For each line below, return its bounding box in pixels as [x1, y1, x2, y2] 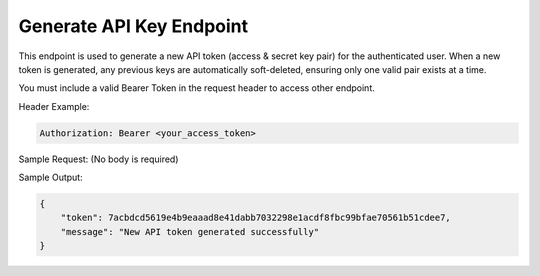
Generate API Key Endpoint [18, 15, 249, 37]
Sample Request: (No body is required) [18, 153, 179, 165]
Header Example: [18, 100, 90, 112]
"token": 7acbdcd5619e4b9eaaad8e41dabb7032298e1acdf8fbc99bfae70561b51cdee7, [60, 212, 452, 224]
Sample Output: [18, 171, 84, 184]
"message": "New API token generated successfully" [60, 226, 320, 237]
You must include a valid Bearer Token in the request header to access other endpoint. [18, 82, 375, 94]
